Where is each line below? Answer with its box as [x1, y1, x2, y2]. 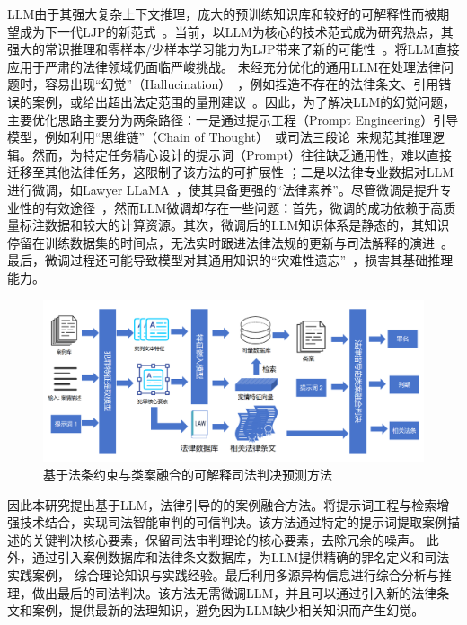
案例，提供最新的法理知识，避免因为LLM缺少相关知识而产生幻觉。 [31, 601, 425, 620]
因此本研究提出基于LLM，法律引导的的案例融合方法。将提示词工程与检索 [7, 495, 437, 514]
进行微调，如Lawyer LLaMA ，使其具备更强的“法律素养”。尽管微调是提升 [7, 180, 439, 198]
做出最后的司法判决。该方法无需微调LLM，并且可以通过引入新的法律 [31, 583, 437, 602]
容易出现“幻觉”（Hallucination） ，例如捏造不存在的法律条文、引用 [44, 75, 439, 93]
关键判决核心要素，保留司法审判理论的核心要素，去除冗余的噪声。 [31, 530, 422, 549]
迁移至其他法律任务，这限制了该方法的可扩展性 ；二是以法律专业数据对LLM [7, 163, 454, 181]
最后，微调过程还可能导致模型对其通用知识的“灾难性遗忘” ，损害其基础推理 [7, 251, 454, 269]
